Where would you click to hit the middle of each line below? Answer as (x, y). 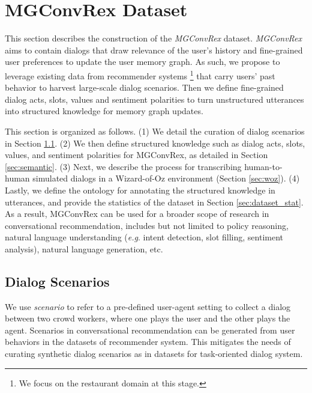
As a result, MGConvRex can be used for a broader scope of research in (137, 214)
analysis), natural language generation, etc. (84, 248)
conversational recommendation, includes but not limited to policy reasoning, (147, 225)
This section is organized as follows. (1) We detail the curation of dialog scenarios (155, 131)
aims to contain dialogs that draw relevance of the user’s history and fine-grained (154, 50)
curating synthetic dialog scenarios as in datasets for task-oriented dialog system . (154, 354)
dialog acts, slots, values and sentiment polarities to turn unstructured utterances (154, 99)
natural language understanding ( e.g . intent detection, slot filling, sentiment (144, 237)
